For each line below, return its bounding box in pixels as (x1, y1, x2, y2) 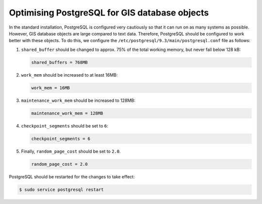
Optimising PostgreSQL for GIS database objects (9, 7, 209, 18)
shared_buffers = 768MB (31, 60, 88, 65)
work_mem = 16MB (31, 85, 70, 91)
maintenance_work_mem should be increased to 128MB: (21, 97, 135, 103)
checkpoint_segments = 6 (31, 136, 91, 141)
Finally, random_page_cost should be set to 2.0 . (21, 148, 121, 154)
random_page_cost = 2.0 (31, 161, 88, 167)
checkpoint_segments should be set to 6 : (21, 123, 109, 128)
